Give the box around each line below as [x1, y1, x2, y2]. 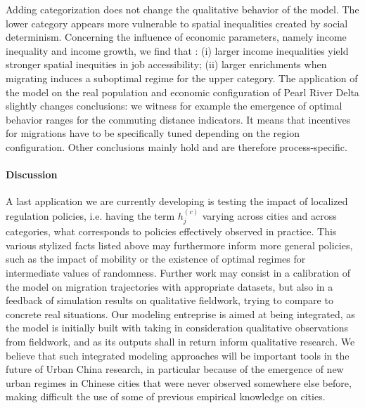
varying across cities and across [202, 208, 337, 223]
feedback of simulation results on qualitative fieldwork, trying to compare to [6, 293, 333, 308]
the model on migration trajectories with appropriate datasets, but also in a [6, 279, 333, 294]
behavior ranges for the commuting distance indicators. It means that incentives [6, 112, 351, 126]
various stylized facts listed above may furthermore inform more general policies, [6, 237, 353, 252]
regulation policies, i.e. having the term [6, 208, 175, 223]
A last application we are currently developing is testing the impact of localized [6, 194, 348, 209]
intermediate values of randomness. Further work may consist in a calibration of [6, 265, 351, 279]
